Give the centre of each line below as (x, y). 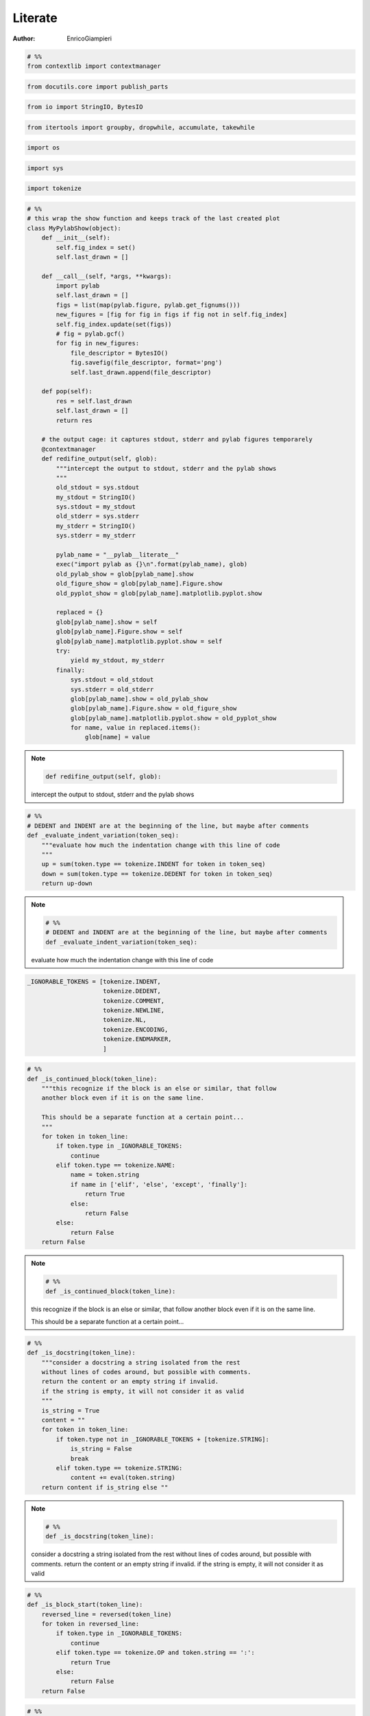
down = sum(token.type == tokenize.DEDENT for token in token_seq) (157, 874)
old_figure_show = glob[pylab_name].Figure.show (139, 584)
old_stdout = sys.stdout (98, 488)
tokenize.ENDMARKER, (137, 1039)
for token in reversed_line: (90, 1624)
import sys (45, 168)
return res (74, 420)
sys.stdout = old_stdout (112, 680)
